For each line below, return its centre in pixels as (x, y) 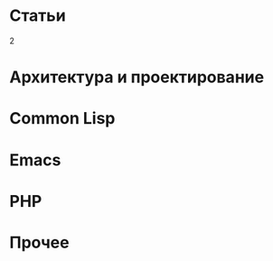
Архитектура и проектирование (137, 77)
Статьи (38, 16)
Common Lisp (62, 119)
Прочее (39, 242)
